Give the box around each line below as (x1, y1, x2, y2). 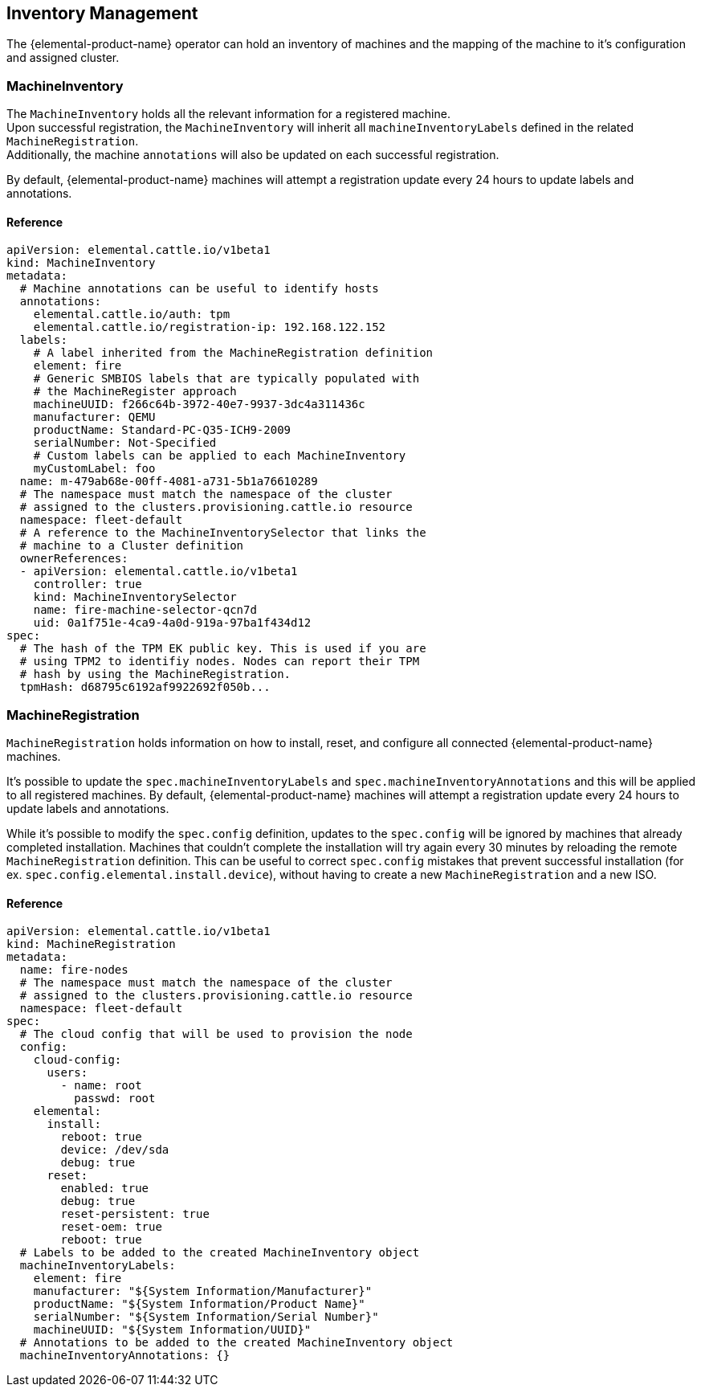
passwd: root (74, 1092, 156, 1105)
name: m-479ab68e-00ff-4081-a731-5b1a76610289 (19, 475, 318, 488)
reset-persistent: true (60, 1207, 210, 1221)
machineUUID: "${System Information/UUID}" (33, 1323, 312, 1337)
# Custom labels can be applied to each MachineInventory (33, 449, 406, 463)
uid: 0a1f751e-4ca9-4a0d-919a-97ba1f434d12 (33, 616, 312, 630)
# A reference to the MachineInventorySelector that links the (19, 526, 426, 540)
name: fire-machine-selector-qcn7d (33, 603, 257, 617)
